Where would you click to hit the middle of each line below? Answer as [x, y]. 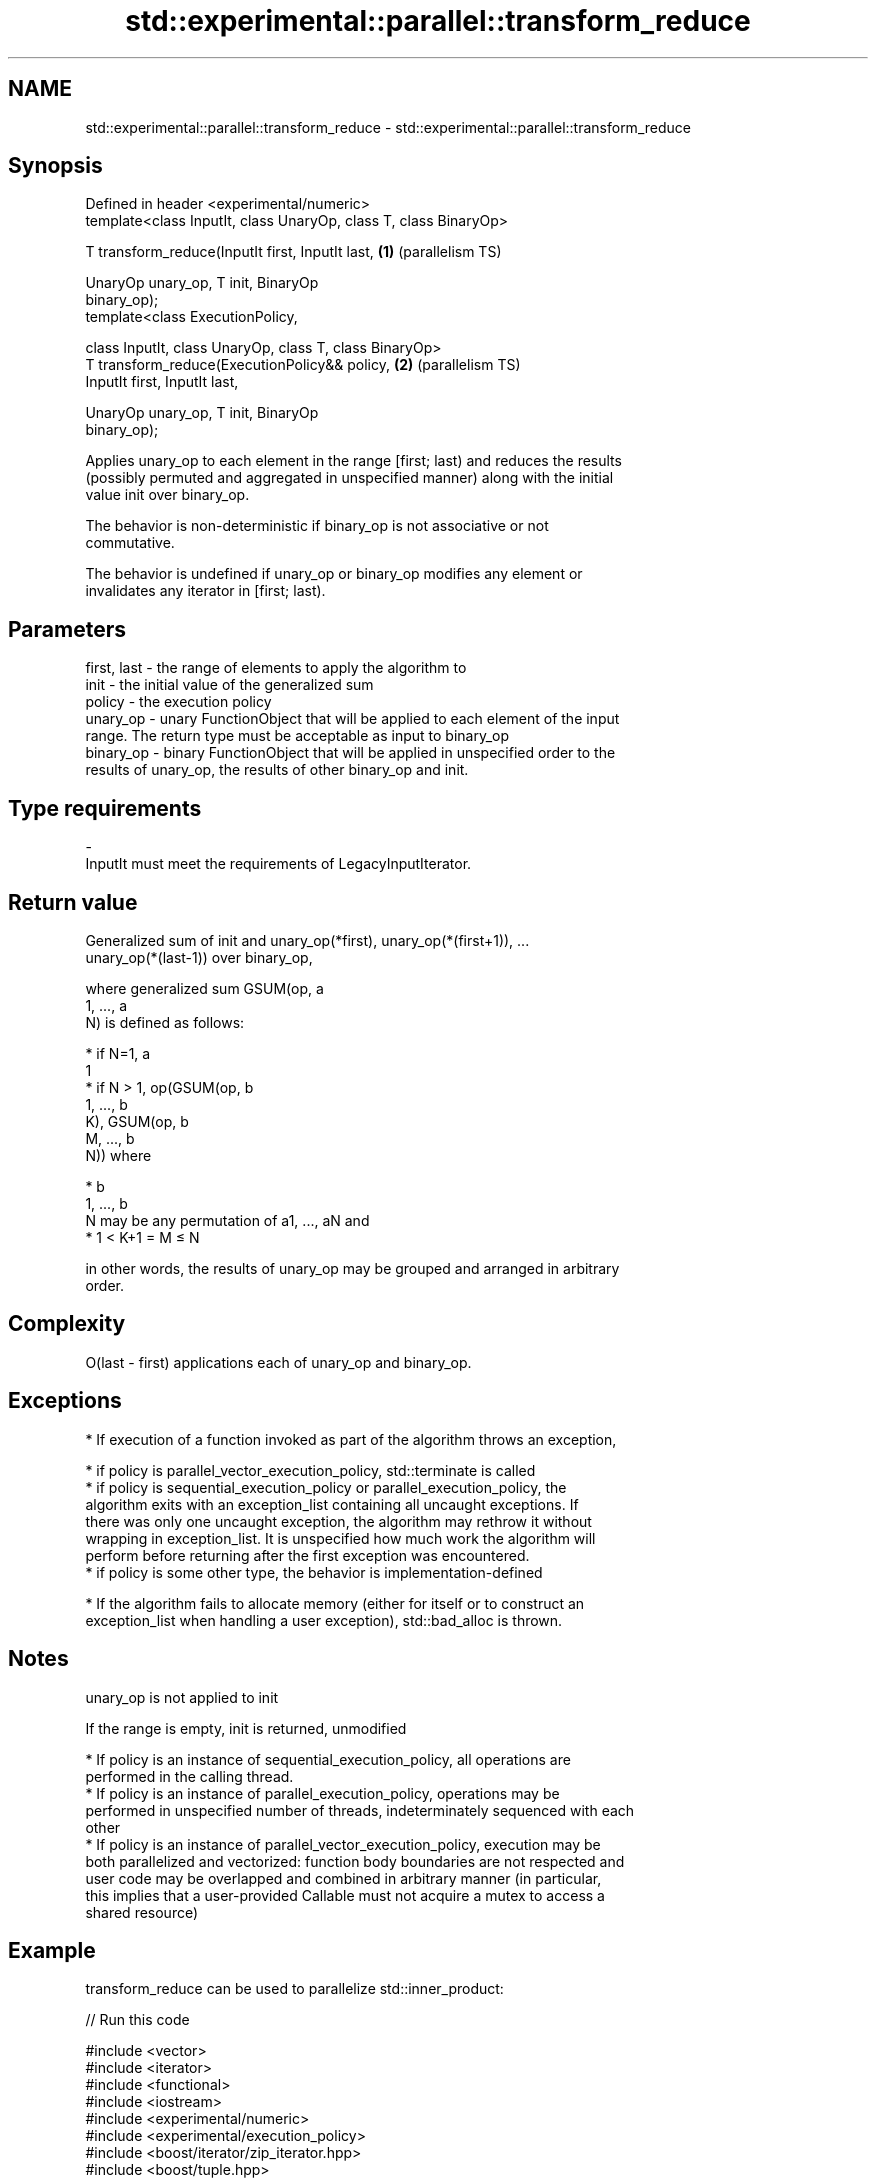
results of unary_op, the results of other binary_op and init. [277, 770]
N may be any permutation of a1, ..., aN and [227, 1220]
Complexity [67, 1324]
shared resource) [142, 1912]
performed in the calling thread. [189, 1776]
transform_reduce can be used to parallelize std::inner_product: [294, 1989]
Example [52, 1950]
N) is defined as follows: [165, 1022]
